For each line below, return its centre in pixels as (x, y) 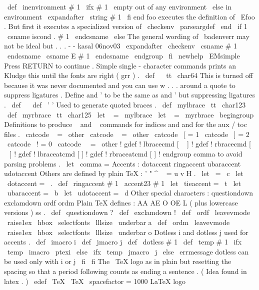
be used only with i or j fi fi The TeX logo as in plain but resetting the (118, 261)
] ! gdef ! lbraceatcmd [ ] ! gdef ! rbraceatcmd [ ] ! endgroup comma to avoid (126, 153)
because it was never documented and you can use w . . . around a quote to (120, 85)
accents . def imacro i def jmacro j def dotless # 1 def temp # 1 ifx (123, 242)
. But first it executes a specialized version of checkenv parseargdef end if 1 (126, 26)
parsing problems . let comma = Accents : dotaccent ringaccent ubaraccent (122, 163)
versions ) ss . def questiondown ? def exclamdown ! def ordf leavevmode (127, 212)
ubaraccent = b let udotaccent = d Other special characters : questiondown (130, 193)
